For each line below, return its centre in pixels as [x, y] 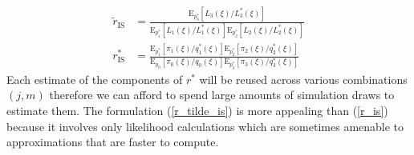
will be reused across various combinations [303, 79]
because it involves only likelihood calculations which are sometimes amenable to [205, 126]
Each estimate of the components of [95, 79]
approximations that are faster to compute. [113, 142]
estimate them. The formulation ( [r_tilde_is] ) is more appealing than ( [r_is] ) [197, 110]
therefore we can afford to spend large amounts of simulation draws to [222, 95]
